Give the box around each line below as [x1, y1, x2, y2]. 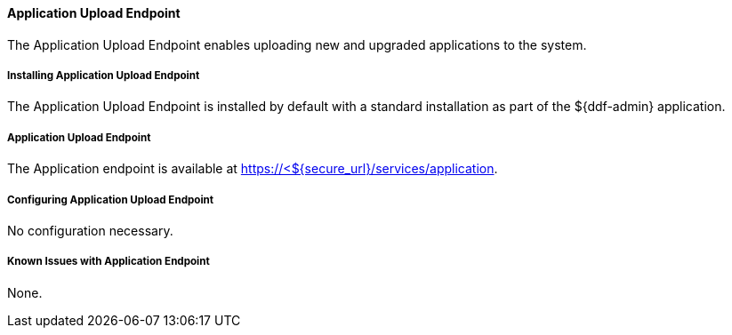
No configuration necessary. [7, 222, 173, 238]
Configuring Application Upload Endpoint [7, 193, 214, 206]
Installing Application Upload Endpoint [7, 69, 200, 82]
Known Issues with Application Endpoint [7, 255, 210, 268]
